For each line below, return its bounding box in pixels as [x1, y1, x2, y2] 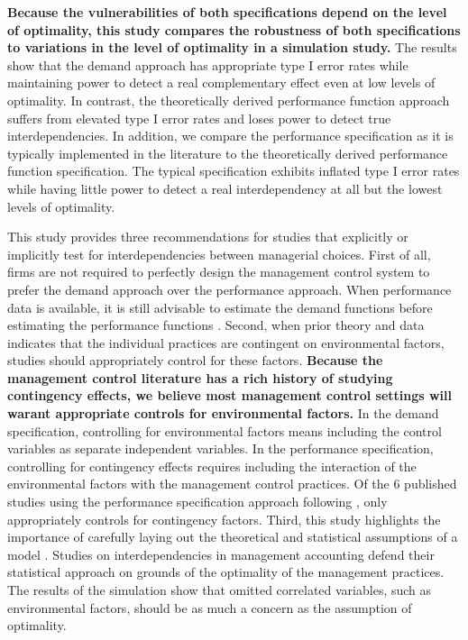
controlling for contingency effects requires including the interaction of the [7, 456, 417, 475]
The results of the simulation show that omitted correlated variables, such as [7, 581, 432, 599]
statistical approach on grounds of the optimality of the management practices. [7, 562, 445, 581]
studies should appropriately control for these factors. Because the [7, 351, 383, 370]
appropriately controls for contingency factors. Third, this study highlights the [7, 509, 441, 528]
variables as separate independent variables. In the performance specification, [7, 439, 434, 458]
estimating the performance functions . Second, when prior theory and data [7, 315, 425, 334]
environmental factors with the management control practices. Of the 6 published [7, 474, 457, 493]
